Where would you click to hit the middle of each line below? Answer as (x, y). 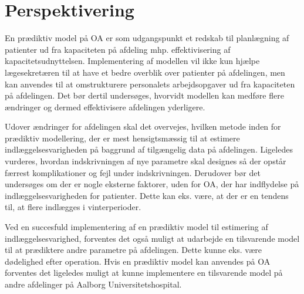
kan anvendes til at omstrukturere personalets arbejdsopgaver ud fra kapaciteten (150, 84)
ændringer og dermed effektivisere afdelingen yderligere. (105, 107)
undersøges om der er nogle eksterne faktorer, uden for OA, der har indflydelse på (152, 184)
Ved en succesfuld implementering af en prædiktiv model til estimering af (136, 227)
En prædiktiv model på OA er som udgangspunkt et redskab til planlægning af (147, 38)
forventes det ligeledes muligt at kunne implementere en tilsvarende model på (144, 273)
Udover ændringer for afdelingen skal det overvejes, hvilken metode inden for (143, 126)
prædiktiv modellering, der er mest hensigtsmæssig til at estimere (122, 138)
